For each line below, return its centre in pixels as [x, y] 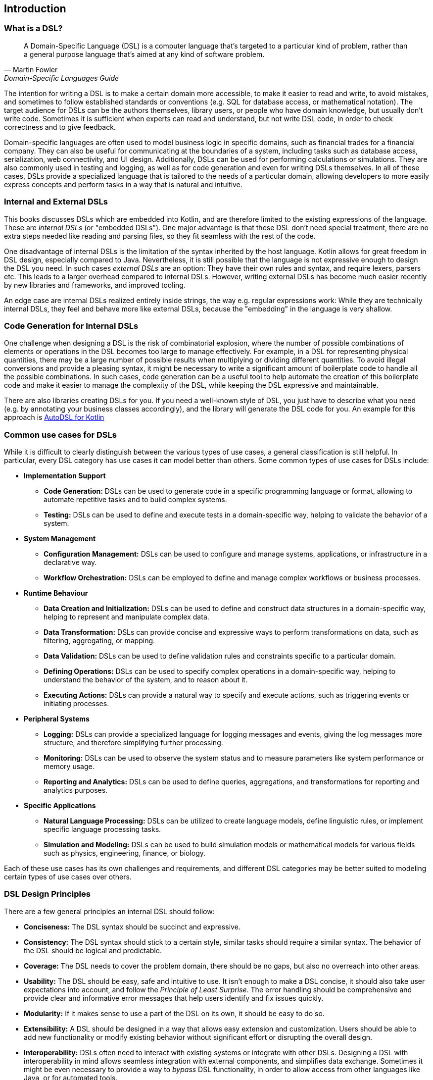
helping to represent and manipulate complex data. [126, 617]
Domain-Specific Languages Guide [62, 78]
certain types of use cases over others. [68, 877]
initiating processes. [76, 704]
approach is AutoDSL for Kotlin [54, 417]
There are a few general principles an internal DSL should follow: [109, 911]
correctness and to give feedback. [60, 127]
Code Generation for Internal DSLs [71, 326]
